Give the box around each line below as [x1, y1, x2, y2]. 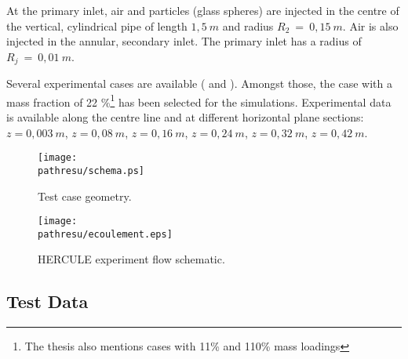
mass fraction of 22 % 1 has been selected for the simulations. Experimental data [6, 91, 392, 110]
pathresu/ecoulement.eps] [38, 228, 173, 240]
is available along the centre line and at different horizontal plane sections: [6, 109, 364, 125]
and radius [222, 17, 274, 34]
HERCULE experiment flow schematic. [38, 251, 225, 267]
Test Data [6, 289, 89, 314]
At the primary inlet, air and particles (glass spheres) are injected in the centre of [6, 2, 399, 18]
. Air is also [342, 17, 399, 34]
